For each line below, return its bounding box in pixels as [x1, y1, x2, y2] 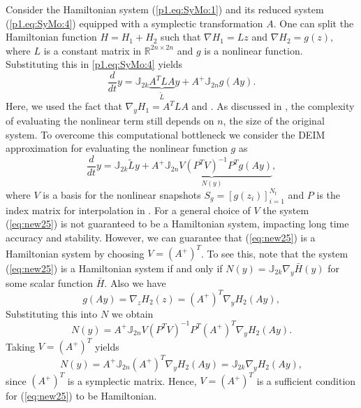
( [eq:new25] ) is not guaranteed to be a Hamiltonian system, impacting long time [6, 216, 349, 231]
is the [316, 187, 341, 202]
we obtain [111, 306, 154, 321]
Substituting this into [6, 306, 98, 321]
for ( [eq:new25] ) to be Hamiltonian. [6, 388, 157, 403]
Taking [6, 339, 36, 353]
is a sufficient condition [256, 373, 356, 388]
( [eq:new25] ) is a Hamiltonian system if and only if [6, 261, 223, 275]
